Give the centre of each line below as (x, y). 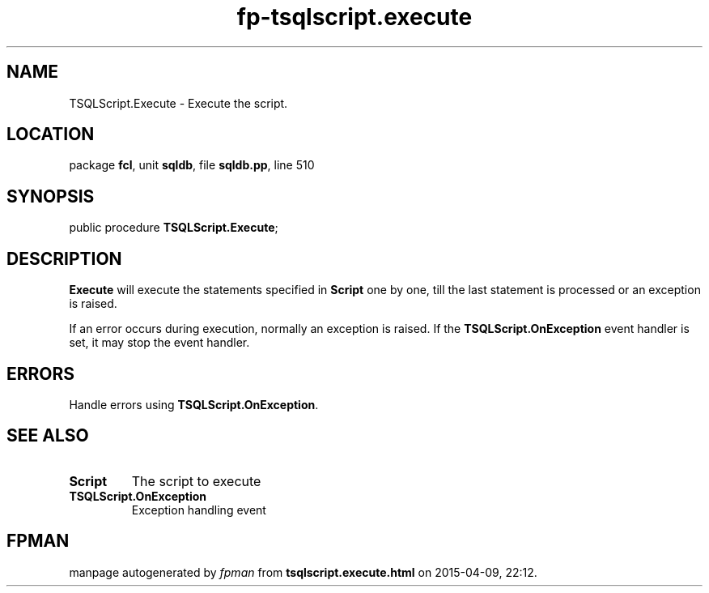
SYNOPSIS (51, 196)
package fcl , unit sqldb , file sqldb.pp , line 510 (192, 165)
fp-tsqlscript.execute (354, 17)
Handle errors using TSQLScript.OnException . (194, 404)
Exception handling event (199, 510)
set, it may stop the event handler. (159, 343)
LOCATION (51, 134)
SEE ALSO (48, 436)
